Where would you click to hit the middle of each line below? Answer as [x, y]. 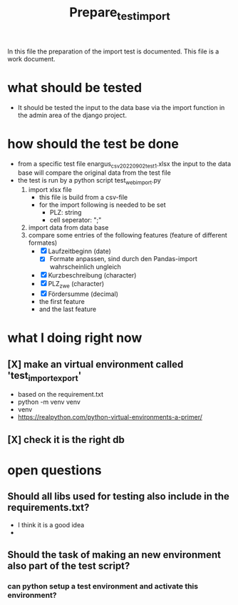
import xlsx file [50, 190]
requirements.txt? [48, 508]
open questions [55, 470]
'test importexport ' [45, 376]
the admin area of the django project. [72, 115]
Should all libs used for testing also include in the [119, 497]
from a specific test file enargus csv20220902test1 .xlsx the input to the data [124, 164]
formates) [43, 243]
